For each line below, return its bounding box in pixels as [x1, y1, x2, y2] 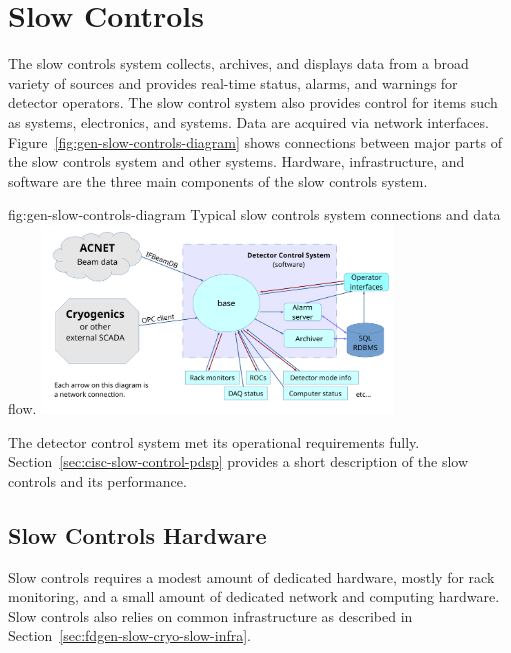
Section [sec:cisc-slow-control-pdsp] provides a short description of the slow [8, 451, 469, 472]
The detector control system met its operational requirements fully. [8, 431, 420, 452]
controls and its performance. [8, 470, 187, 491]
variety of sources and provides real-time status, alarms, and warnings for [8, 72, 458, 93]
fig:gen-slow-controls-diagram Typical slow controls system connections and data [8, 204, 501, 225]
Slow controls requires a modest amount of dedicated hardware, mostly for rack [8, 566, 495, 587]
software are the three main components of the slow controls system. [8, 170, 428, 191]
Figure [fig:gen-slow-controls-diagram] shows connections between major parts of [8, 131, 502, 152]
